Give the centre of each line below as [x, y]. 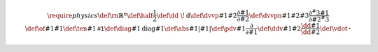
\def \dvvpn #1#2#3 [279, 15]
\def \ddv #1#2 [279, 28]
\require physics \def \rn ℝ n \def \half [100, 15]
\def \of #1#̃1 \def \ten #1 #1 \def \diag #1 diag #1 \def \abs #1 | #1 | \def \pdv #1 [135, 28]
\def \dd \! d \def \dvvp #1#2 [197, 15]
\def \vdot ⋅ [335, 28]
